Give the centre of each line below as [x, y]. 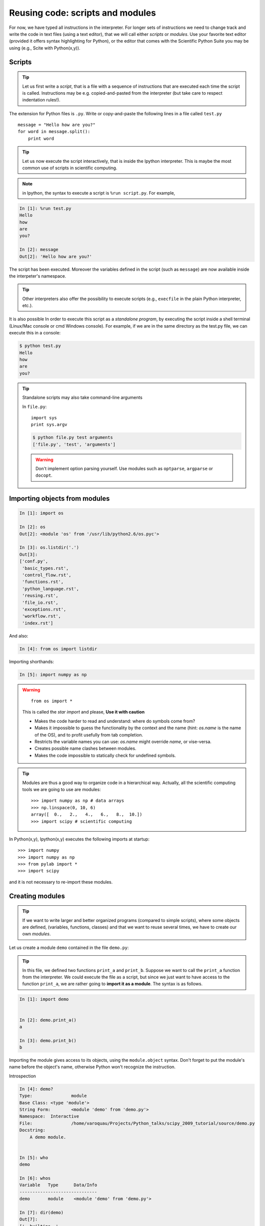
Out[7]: [28, 1219]
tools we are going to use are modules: [62, 789]
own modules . [37, 934]
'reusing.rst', [40, 596]
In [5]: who [34, 1158]
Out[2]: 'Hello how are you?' [56, 256]
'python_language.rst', [51, 589]
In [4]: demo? [36, 1089]
